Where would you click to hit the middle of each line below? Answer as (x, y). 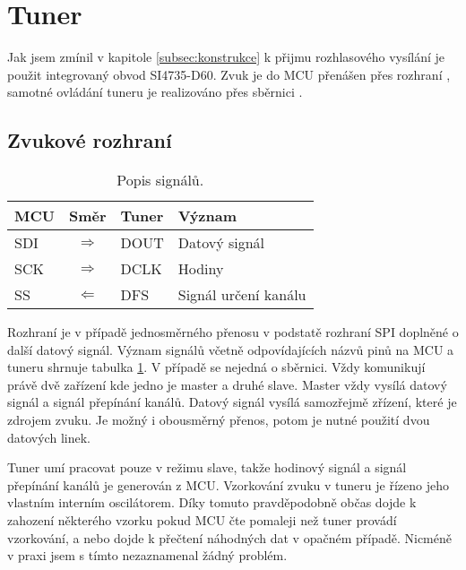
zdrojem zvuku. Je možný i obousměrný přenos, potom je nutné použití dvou (219, 420)
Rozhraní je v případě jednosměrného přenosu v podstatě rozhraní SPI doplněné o (233, 332)
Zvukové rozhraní (90, 140)
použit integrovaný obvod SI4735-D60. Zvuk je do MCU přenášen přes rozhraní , (229, 74)
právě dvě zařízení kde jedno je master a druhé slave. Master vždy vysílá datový (227, 384)
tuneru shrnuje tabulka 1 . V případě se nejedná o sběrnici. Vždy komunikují (216, 367)
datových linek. (49, 437)
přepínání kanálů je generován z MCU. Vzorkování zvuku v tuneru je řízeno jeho (228, 484)
